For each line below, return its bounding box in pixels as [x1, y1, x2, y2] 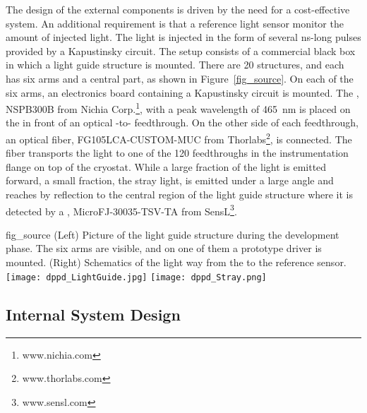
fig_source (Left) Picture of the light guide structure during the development [6, 227, 339, 241]
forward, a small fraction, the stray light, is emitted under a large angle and [6, 173, 334, 188]
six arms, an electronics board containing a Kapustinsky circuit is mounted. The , [6, 85, 359, 100]
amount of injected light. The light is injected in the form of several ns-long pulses [6, 30, 361, 44]
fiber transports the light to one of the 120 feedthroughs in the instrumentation [6, 145, 349, 160]
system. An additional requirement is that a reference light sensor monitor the [6, 16, 344, 30]
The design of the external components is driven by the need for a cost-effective [6, 2, 350, 16]
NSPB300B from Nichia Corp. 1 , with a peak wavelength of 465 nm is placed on [6, 100, 351, 116]
